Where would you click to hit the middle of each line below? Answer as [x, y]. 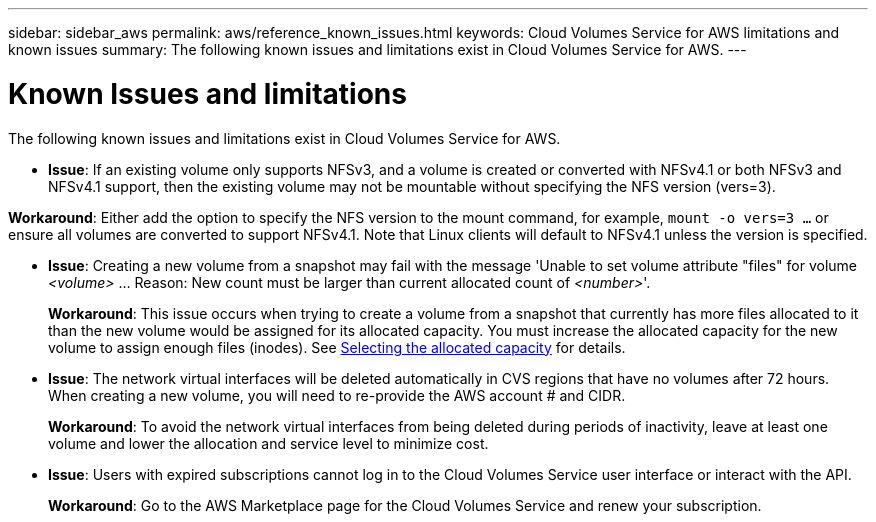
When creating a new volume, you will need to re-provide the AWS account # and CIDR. [337, 395]
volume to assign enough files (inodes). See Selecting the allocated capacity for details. [337, 347]
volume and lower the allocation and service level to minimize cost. [268, 443]
